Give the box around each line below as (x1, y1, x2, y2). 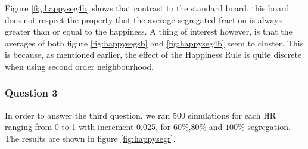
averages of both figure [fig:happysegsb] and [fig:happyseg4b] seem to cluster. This (5, 36, 304, 49)
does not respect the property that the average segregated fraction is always (5, 13, 282, 26)
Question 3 (5, 85, 58, 100)
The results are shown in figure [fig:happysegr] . (5, 132, 176, 144)
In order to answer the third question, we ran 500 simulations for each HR (5, 108, 276, 121)
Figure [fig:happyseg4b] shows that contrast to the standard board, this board (5, 2, 290, 14)
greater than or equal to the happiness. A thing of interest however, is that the (5, 25, 293, 38)
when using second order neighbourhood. (5, 60, 154, 72)
